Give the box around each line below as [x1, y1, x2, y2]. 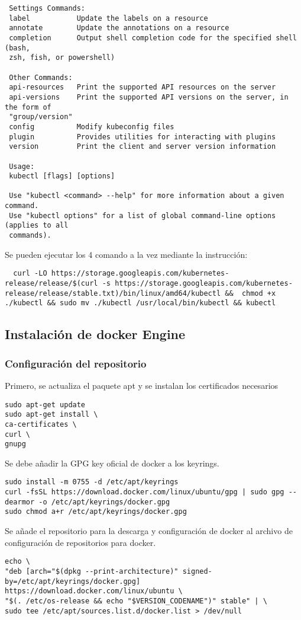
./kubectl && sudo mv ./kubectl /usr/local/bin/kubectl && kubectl [5, 299, 276, 308]
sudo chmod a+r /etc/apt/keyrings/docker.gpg [5, 507, 187, 516]
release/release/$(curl [5, 279, 98, 287]
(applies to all [5, 221, 69, 230]
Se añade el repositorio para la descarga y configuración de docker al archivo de [5, 525, 293, 537]
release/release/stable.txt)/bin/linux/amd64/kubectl [5, 289, 221, 298]
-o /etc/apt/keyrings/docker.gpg [38, 497, 170, 506]
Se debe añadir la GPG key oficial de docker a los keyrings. [5, 456, 219, 469]
